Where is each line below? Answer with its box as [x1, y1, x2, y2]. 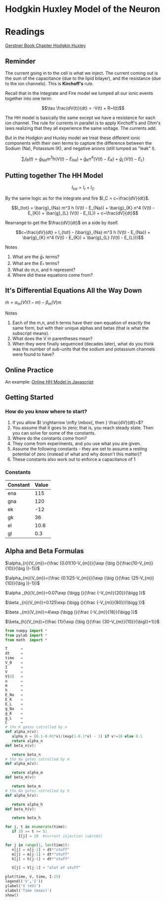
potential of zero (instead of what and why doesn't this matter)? [12, 451, 142, 457]
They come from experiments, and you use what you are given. [12, 440, 141, 447]
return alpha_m [11, 770, 43, 775]
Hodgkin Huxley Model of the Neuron [5, 3, 161, 15]
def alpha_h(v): [5, 793, 39, 798]
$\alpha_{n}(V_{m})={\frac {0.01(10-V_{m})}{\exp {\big [5, 560, 115, 566]
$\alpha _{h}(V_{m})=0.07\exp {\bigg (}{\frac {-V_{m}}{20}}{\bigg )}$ [5, 590, 146, 596]
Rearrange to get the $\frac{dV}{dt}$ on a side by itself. [5, 220, 119, 225]
